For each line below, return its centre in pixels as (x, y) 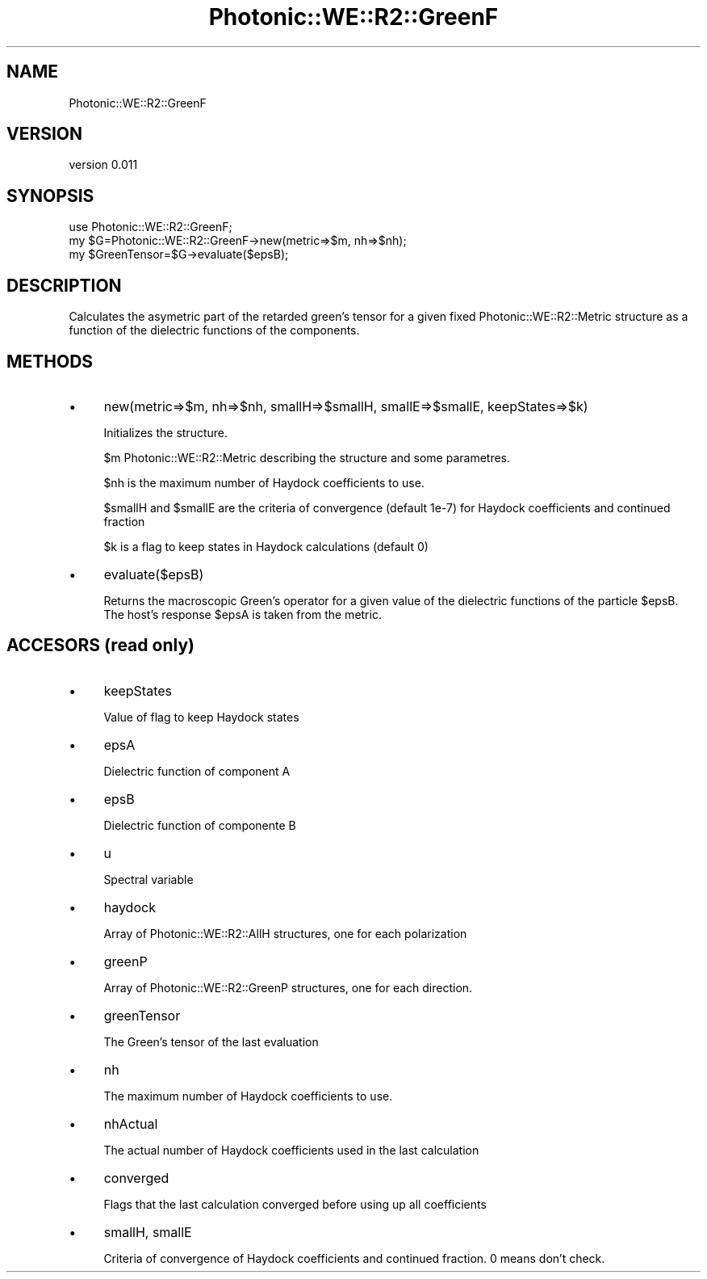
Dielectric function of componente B (200, 825)
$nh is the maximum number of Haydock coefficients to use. (264, 482)
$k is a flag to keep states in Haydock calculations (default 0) (266, 546)
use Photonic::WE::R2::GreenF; (151, 227)
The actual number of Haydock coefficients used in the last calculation (291, 1150)
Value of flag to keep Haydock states (201, 717)
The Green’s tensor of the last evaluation (211, 1041)
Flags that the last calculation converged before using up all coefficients (295, 1204)
